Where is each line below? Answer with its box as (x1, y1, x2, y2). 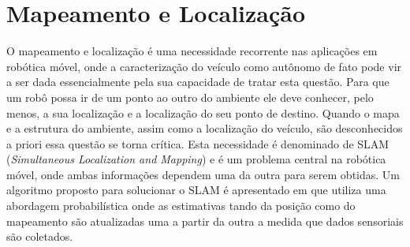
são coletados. (6, 228, 73, 245)
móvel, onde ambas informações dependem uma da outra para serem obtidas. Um (6, 166, 400, 182)
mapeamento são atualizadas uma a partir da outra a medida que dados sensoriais (6, 212, 404, 229)
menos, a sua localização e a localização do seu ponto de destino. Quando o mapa (6, 104, 400, 121)
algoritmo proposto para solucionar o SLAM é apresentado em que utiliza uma (6, 182, 386, 198)
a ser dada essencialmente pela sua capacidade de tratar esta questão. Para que (6, 73, 389, 90)
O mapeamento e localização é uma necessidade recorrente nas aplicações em (6, 43, 378, 59)
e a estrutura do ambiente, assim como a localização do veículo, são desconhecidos (6, 120, 403, 137)
